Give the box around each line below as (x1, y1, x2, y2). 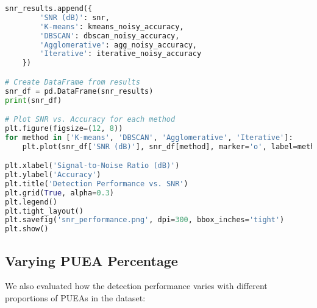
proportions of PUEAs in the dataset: (5, 292, 146, 304)
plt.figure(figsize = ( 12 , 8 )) (5, 124, 123, 133)
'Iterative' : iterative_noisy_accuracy (40, 49, 202, 58)
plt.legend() (5, 197, 57, 206)
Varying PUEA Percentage (5, 251, 178, 270)
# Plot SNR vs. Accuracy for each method (5, 115, 176, 124)
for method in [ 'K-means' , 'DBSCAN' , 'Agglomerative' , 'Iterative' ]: (5, 133, 293, 142)
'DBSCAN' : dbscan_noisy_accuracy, (40, 31, 180, 40)
